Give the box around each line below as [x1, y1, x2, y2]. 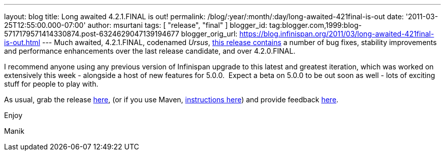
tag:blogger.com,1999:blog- [269, 21, 362, 29]
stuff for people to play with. [4, 80, 99, 88]
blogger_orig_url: [181, 29, 238, 38]
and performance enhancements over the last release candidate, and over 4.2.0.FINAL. [4, 47, 296, 55]
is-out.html [4, 38, 41, 47]
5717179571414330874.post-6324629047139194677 [4, 29, 179, 38]
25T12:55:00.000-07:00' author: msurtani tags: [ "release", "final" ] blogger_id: [4, 21, 268, 29]
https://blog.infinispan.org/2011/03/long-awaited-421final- [239, 29, 434, 38]
